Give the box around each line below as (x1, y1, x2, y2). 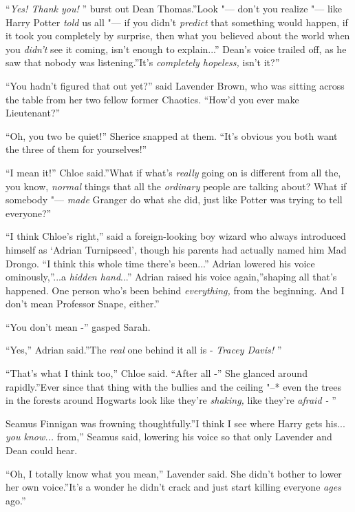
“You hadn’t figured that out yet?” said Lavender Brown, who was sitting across (6, 78, 345, 92)
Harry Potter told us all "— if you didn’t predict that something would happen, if (6, 14, 348, 29)
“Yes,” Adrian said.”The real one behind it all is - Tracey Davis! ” (6, 342, 282, 357)
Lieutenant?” (6, 105, 61, 120)
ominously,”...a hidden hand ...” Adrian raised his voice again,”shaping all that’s (6, 269, 337, 284)
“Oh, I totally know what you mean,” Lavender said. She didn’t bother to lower (6, 466, 342, 480)
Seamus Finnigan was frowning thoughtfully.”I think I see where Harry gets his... (6, 416, 345, 430)
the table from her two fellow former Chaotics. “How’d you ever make (6, 92, 299, 106)
